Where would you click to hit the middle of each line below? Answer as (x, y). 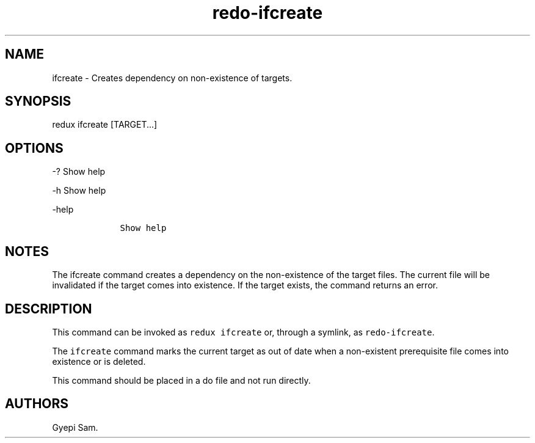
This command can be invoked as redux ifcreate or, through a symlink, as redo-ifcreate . (243, 332)
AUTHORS (37, 404)
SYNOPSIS (38, 101)
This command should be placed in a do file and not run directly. (181, 380)
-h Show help (79, 191)
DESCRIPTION (49, 309)
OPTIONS (34, 148)
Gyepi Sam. (75, 427)
